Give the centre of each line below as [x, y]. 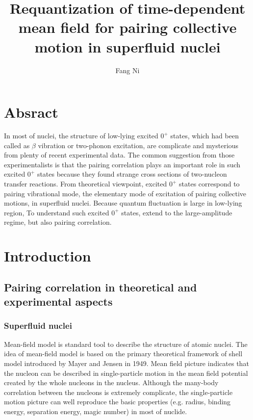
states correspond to [209, 184]
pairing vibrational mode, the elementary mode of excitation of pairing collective [125, 193]
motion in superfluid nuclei [127, 46]
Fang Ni [127, 70]
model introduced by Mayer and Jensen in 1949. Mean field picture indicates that [126, 363]
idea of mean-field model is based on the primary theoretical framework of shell [123, 354]
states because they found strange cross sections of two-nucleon [132, 174]
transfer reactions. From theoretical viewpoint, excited [86, 184]
